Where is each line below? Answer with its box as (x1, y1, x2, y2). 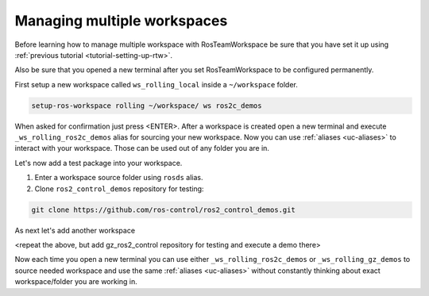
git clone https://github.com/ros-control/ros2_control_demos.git (31, 205, 296, 214)
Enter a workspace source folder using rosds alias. (34, 173, 203, 183)
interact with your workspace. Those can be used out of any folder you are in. (14, 144, 270, 153)
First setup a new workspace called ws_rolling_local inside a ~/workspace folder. (14, 79, 298, 89)
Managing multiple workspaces (14, 12, 228, 29)
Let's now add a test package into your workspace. (14, 158, 183, 167)
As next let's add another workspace (14, 225, 135, 235)
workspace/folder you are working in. (14, 277, 138, 286)
